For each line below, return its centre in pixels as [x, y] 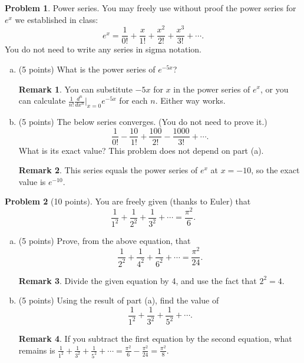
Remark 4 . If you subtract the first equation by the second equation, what [155, 339]
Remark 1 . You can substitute [75, 89]
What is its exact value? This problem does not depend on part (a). [141, 150]
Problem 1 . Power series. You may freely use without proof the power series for [151, 8]
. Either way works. [190, 100]
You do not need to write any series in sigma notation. [103, 49]
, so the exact [275, 170]
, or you [274, 89]
